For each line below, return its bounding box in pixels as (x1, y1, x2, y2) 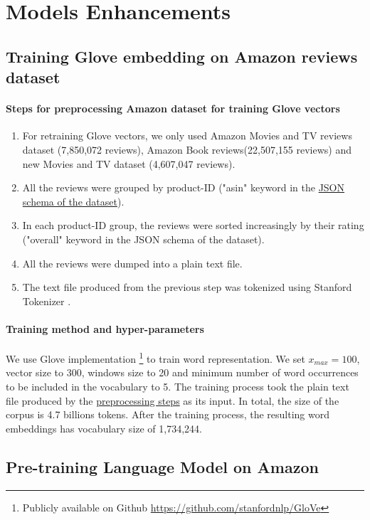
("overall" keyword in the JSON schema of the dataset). (22, 231, 265, 246)
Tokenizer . (22, 293, 71, 308)
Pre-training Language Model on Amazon (6, 455, 319, 477)
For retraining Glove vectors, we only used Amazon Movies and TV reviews (22, 128, 352, 143)
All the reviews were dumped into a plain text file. (22, 255, 243, 270)
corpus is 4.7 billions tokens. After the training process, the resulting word (6, 407, 330, 422)
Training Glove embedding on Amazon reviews (6, 45, 358, 67)
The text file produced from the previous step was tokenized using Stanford (22, 280, 352, 295)
